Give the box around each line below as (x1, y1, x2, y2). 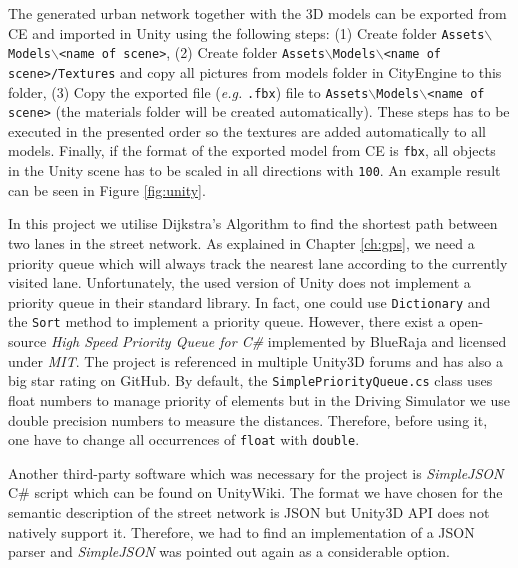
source (8, 331, 47, 352)
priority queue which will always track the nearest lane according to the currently (8, 252, 508, 273)
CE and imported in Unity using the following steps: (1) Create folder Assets (8, 22, 485, 43)
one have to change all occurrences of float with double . (8, 429, 360, 450)
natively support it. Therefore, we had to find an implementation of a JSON (8, 521, 475, 542)
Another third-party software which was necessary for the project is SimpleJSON (8, 462, 504, 483)
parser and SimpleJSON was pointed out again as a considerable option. (8, 541, 450, 562)
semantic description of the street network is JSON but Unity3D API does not (8, 501, 490, 522)
